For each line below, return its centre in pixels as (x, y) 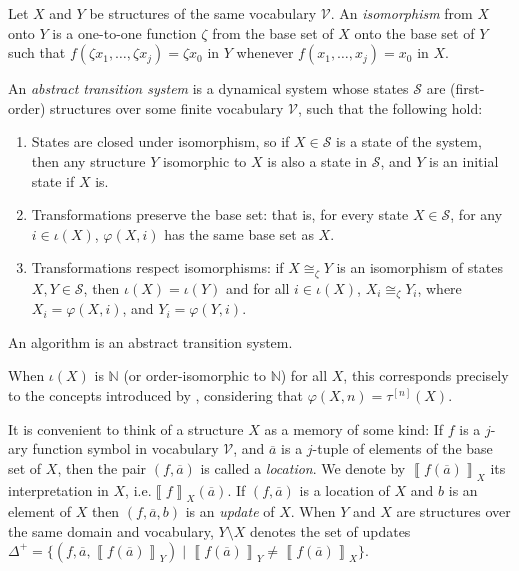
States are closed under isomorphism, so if (160, 141)
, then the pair (102, 467)
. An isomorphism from (401, 13)
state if (53, 180)
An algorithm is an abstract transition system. (150, 341)
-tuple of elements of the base (402, 448)
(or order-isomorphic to (194, 375)
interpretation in (58, 489)
